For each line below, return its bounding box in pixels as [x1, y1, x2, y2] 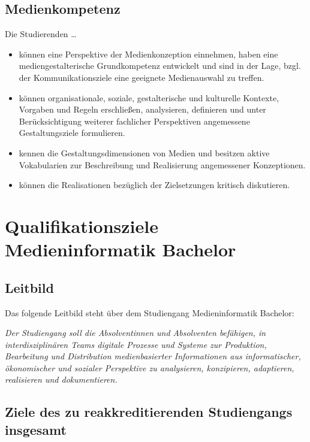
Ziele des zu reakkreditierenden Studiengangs [5, 402, 293, 421]
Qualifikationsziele [5, 213, 158, 238]
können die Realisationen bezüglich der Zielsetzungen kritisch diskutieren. [19, 178, 290, 191]
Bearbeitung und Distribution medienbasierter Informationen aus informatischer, [5, 350, 301, 362]
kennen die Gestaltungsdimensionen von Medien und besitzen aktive [19, 146, 270, 159]
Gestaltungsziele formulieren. [19, 126, 125, 139]
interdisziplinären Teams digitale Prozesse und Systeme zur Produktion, [5, 338, 267, 350]
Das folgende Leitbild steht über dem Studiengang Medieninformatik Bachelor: [5, 306, 294, 319]
